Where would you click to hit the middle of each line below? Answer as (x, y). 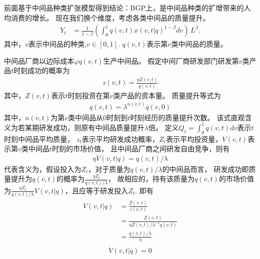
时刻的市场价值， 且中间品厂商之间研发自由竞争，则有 (141, 149)
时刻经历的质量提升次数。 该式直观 (187, 117)
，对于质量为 (109, 169)
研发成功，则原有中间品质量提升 (91, 127)
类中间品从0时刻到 (98, 117)
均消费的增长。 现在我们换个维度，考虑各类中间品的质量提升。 (107, 17)
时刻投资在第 (89, 95)
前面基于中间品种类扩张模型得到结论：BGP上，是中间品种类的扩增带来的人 (127, 8)
